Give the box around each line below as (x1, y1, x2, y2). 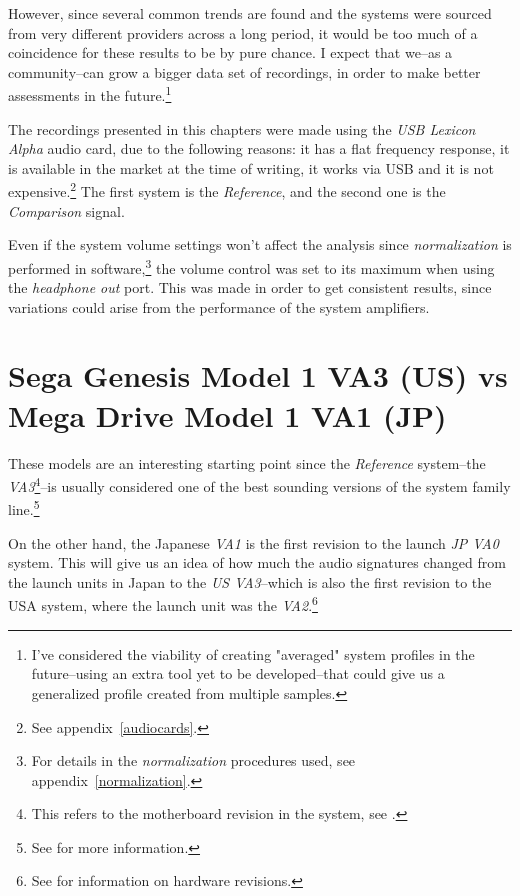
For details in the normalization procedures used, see (31, 750, 356, 771)
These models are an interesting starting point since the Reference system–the (8, 452, 486, 473)
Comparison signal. (8, 200, 125, 221)
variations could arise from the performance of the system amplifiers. (8, 296, 430, 317)
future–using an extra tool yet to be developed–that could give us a (31, 663, 445, 684)
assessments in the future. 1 (8, 82, 172, 106)
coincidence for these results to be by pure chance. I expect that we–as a (8, 42, 453, 63)
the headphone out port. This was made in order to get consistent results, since (8, 277, 492, 298)
